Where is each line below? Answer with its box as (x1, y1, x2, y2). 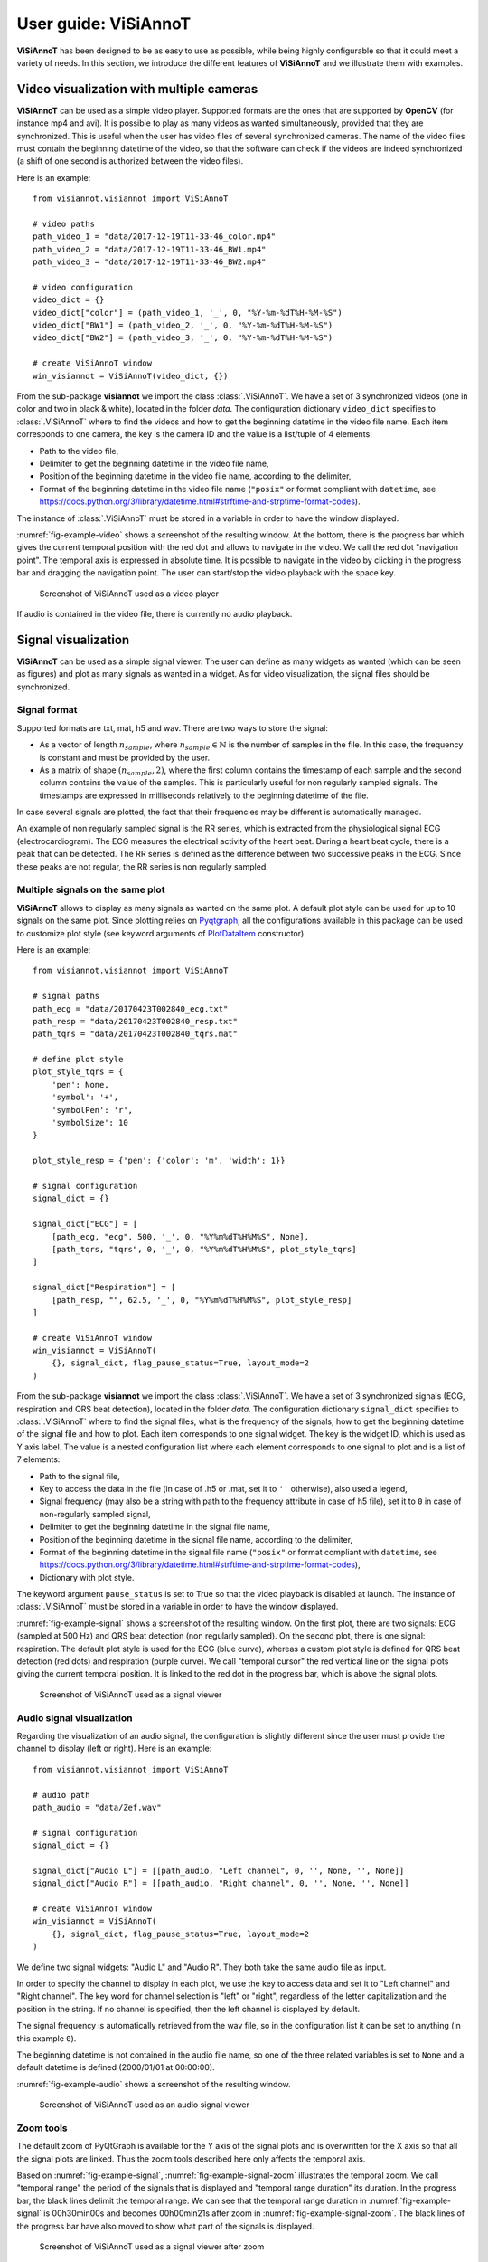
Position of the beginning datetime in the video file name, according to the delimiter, (39, 470, 352, 481)
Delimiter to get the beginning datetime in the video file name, (39, 458, 269, 469)
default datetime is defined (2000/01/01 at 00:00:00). (16, 2062, 216, 2073)
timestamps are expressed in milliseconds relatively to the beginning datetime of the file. (39, 790, 370, 801)
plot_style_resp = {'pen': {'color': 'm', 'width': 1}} (33, 1155, 286, 1166)
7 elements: (16, 1454, 61, 1465)
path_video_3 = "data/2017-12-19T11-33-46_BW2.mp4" (33, 257, 267, 267)
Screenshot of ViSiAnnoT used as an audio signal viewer (39, 2099, 250, 2110)
